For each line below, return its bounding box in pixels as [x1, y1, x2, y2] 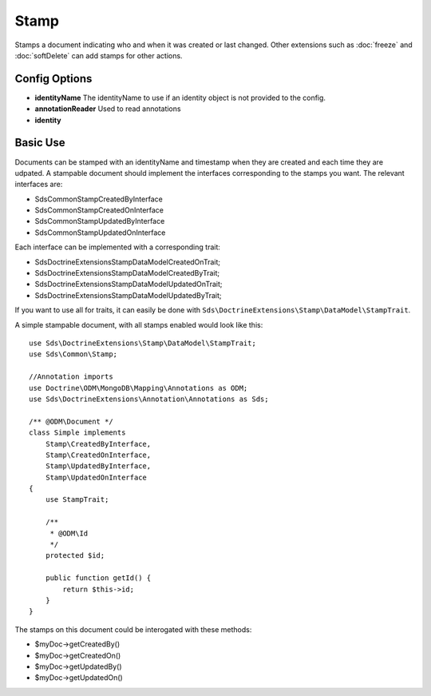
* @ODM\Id [49, 528, 89, 538]
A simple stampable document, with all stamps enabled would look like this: [14, 320, 263, 329]
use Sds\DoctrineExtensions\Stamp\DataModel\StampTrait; [29, 339, 257, 348]
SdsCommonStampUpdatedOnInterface [34, 228, 166, 237]
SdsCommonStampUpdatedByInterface [34, 217, 165, 226]
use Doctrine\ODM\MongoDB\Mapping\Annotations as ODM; [29, 384, 248, 392]
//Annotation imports [29, 372, 113, 381]
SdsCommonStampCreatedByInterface [34, 194, 163, 204]
